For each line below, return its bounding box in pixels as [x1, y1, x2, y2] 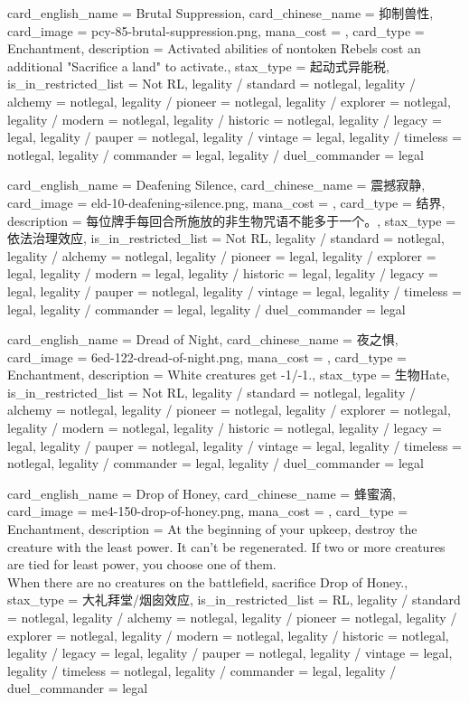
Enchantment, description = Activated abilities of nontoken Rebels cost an [7, 39, 421, 58]
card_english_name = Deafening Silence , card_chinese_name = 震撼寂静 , [7, 175, 426, 194]
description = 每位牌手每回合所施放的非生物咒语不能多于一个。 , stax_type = [7, 211, 456, 230]
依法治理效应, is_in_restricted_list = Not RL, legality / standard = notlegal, [7, 229, 445, 248]
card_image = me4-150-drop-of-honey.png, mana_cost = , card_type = [7, 501, 408, 520]
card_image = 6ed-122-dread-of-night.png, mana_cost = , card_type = [7, 347, 407, 366]
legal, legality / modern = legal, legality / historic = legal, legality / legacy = [7, 264, 438, 283]
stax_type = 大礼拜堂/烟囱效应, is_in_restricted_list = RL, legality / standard [7, 590, 461, 609]
